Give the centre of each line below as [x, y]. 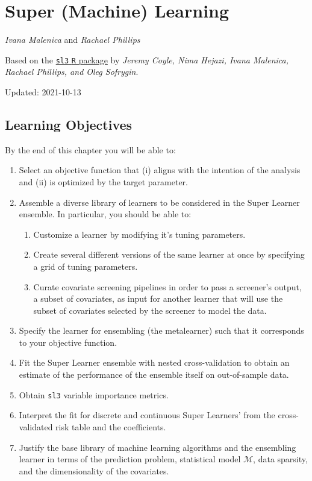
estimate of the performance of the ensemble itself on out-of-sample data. [154, 374]
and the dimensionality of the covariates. [94, 470]
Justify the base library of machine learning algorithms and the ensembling [158, 447]
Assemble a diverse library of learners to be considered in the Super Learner [159, 202]
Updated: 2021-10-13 [43, 91]
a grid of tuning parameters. [86, 266]
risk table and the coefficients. [111, 426]
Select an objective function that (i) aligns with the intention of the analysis [160, 170]
